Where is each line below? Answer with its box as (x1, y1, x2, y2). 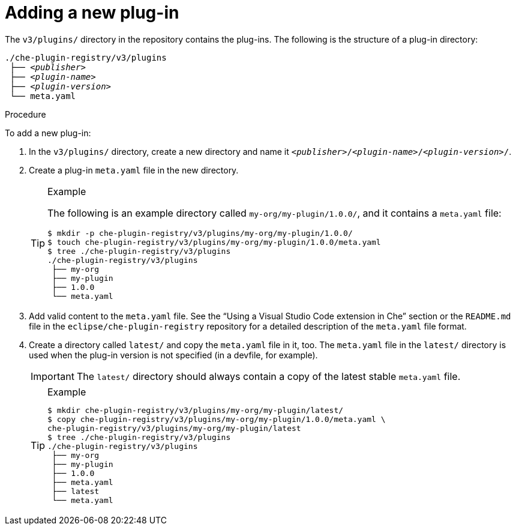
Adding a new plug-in (5, 2, 179, 23)
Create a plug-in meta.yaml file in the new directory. (29, 164, 239, 175)
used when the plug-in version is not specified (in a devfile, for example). (29, 349, 318, 360)
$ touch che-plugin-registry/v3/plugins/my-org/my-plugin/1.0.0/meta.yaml (47, 237, 381, 247)
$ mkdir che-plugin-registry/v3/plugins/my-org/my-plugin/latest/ (47, 405, 344, 415)
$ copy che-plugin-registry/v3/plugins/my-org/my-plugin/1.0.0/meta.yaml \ (47, 414, 386, 424)
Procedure (5, 109, 46, 119)
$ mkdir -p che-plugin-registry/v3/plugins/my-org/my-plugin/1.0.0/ (47, 228, 353, 238)
